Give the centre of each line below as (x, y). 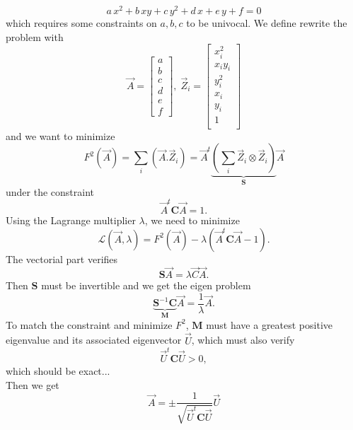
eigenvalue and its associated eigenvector (94, 340)
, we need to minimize (192, 220)
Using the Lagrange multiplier (71, 220)
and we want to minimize (60, 135)
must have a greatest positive (270, 324)
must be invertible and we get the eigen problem (146, 285)
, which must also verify (243, 340)
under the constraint (50, 191)
